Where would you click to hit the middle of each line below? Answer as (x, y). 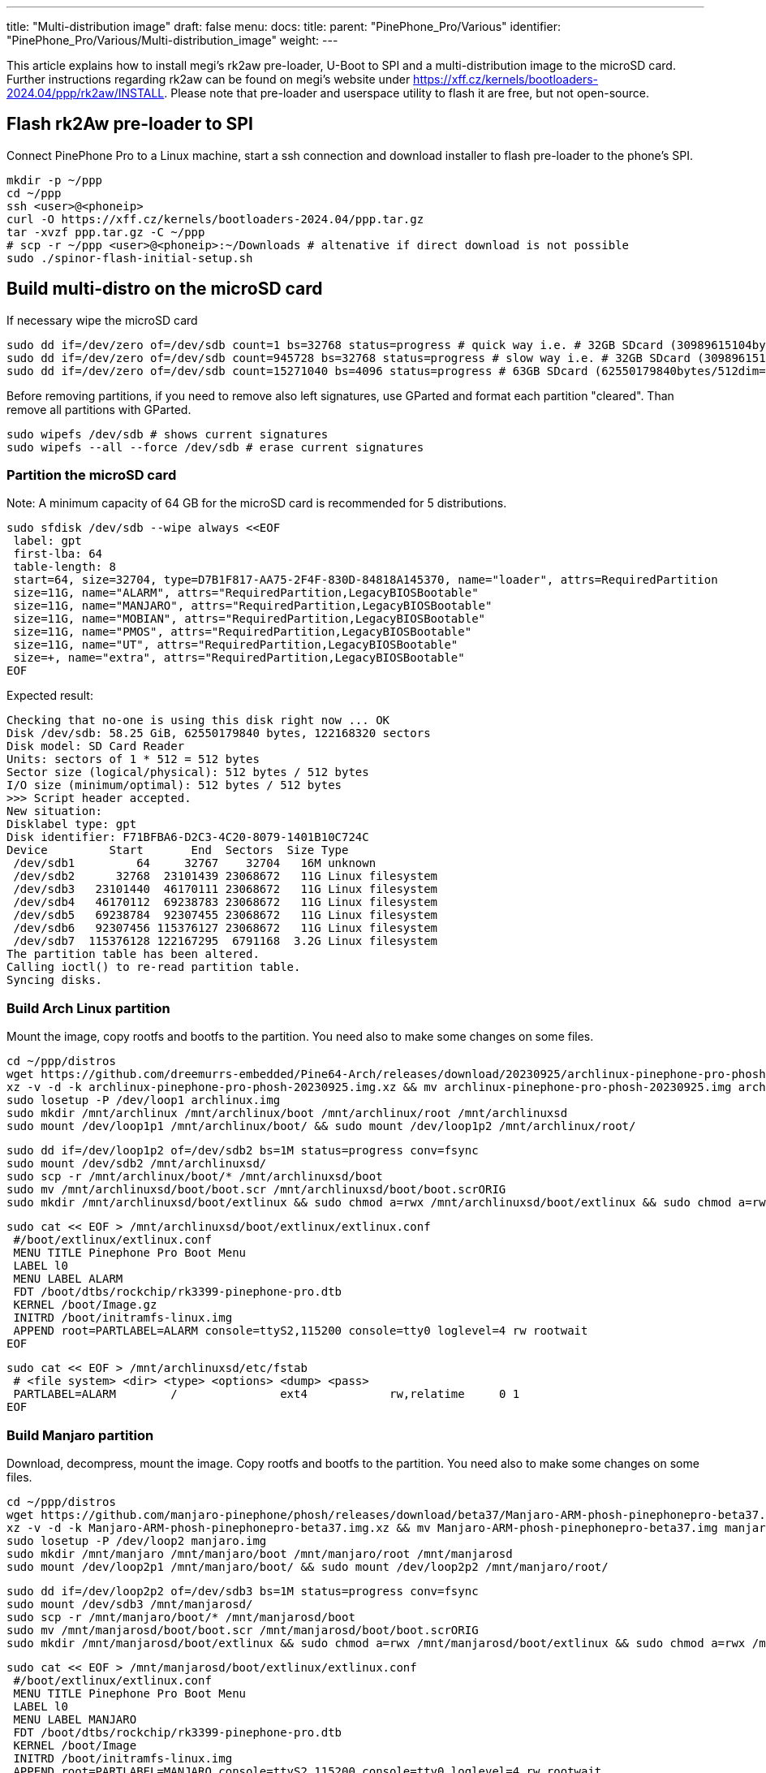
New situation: (55, 811)
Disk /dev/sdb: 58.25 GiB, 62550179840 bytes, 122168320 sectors (219, 733)
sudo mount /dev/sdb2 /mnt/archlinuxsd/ (137, 1164)
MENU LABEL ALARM (68, 1279)
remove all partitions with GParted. (99, 409)
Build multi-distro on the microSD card (165, 289)
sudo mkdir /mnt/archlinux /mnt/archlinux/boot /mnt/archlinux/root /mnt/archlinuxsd (287, 1113)
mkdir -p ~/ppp (55, 180)
